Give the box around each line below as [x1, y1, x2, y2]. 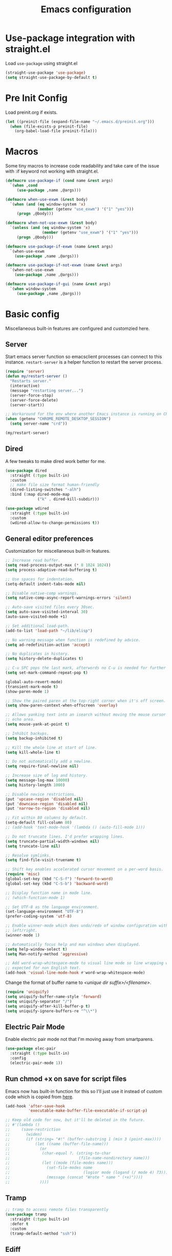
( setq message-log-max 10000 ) [5, 778, 70, 783]
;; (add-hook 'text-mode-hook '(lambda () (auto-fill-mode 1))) [5, 825, 145, 830]
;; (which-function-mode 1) [5, 895, 66, 900]
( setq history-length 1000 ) [5, 782, 66, 787]
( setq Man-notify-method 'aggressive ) [5, 951, 88, 956]
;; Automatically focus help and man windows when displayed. [5, 941, 141, 947]
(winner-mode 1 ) [5, 932, 40, 938]
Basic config [5, 308, 60, 320]
